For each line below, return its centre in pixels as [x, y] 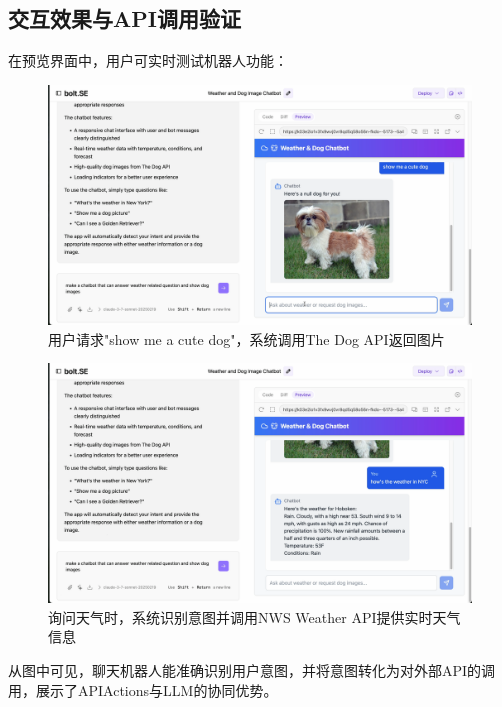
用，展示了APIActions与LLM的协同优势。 [143, 689]
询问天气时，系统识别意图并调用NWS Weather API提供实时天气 [254, 616]
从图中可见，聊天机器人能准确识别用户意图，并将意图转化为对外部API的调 [252, 670]
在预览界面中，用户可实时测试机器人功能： [148, 60]
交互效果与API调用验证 [124, 18]
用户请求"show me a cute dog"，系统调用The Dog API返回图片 [246, 338]
